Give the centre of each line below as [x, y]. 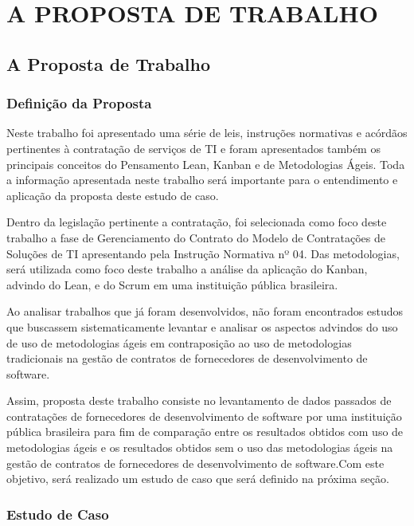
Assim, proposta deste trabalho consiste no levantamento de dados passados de [199, 400]
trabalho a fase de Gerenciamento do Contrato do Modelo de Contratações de [196, 237]
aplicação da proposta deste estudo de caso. [113, 195]
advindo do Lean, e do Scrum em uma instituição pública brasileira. [172, 284]
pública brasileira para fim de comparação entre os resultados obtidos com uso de [205, 432]
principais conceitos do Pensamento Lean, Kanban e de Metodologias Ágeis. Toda [206, 164]
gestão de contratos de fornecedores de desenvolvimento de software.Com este [195, 463]
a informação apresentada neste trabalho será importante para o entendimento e [202, 180]
